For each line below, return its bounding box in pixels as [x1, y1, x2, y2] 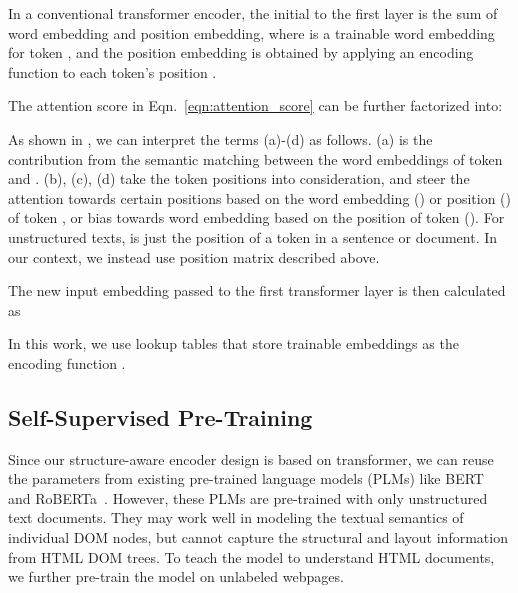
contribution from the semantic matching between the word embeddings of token [8, 148, 503, 169]
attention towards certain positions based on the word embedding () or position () [8, 187, 512, 208]
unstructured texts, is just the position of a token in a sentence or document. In [8, 226, 498, 247]
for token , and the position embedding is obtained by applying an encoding [8, 42, 474, 63]
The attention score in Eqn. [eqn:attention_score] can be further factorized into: [8, 95, 503, 116]
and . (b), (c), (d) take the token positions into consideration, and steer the [8, 168, 470, 189]
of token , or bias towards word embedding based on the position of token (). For [8, 207, 505, 228]
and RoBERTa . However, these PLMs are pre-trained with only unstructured [8, 487, 488, 508]
